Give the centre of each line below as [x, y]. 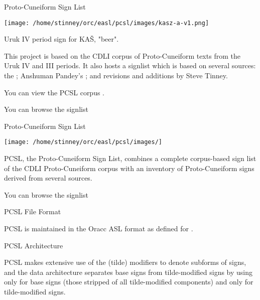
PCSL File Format [33, 211]
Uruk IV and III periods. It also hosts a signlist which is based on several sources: [130, 65]
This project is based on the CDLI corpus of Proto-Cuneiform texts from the [122, 55]
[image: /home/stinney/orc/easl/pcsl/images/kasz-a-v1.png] [107, 23]
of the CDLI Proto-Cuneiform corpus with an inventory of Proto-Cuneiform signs [129, 168]
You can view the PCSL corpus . [54, 92]
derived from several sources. [48, 178]
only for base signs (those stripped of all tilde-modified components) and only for [129, 282]
